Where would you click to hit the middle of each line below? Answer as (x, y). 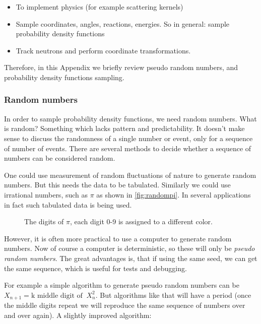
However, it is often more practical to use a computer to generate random (118, 238)
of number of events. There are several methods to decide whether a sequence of (128, 148)
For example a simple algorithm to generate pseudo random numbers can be (122, 285)
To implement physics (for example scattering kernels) (100, 7)
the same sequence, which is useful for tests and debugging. (95, 268)
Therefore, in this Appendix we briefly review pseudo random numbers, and (121, 67)
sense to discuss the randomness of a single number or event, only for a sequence (128, 138)
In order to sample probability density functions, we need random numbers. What (130, 118)
